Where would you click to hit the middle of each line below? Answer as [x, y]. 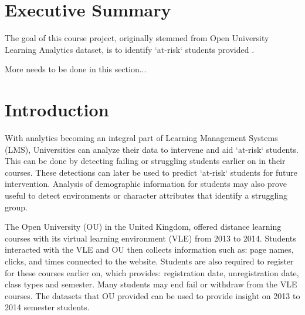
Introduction [57, 110]
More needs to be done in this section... [76, 69]
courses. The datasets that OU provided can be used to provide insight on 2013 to [152, 295]
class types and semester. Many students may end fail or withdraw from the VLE [151, 284]
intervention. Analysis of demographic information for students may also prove [146, 184]
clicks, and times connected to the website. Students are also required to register [149, 261]
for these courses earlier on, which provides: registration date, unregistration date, [152, 272]
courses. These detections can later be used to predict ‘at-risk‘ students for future [151, 172]
